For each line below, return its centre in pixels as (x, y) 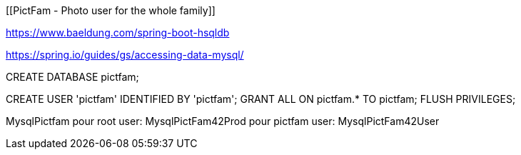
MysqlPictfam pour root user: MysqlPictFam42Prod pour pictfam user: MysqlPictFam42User (223, 121)
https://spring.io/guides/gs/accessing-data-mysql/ (125, 55)
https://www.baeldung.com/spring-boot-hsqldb (118, 32)
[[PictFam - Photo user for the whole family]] (111, 10)
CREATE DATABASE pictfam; (72, 77)
